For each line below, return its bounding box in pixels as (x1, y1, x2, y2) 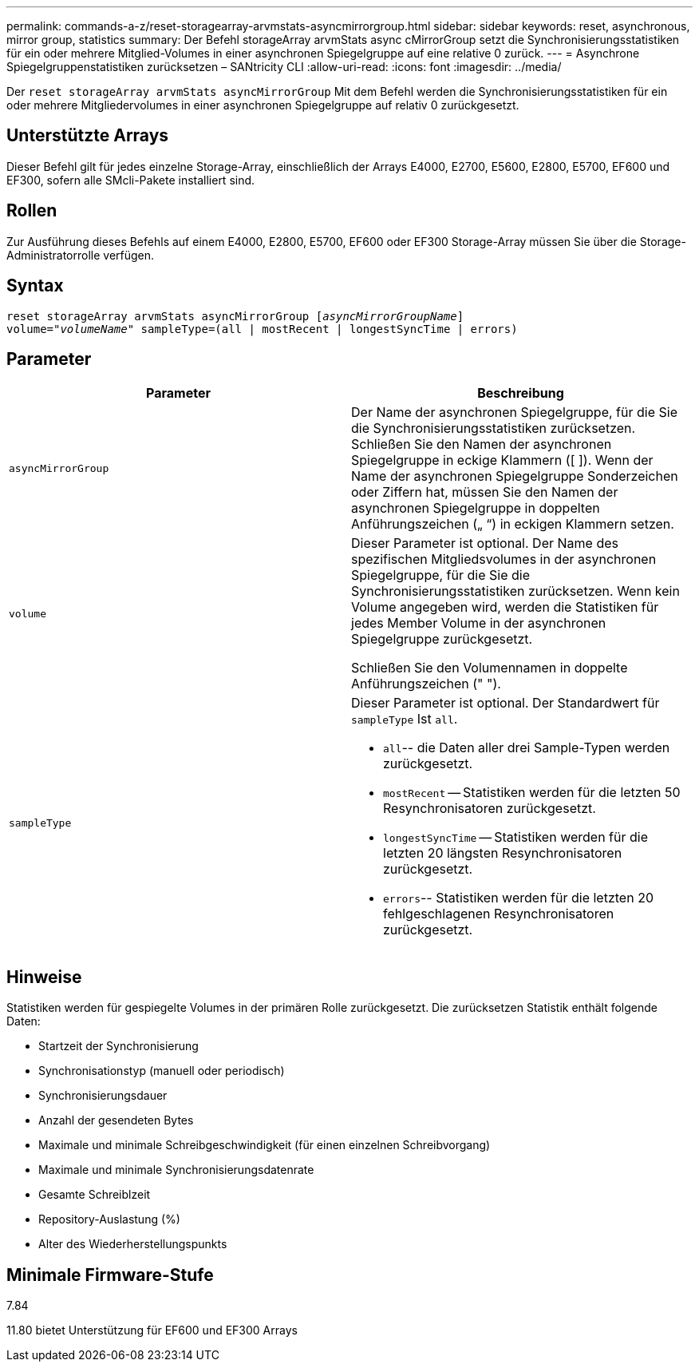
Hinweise (6, 966, 82, 987)
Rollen (6, 200, 57, 221)
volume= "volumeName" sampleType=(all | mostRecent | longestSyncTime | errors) (6, 322, 518, 335)
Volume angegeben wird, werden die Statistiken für (351, 599, 659, 616)
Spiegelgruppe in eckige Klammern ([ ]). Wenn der (351, 452, 654, 469)
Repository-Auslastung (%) (38, 1212, 180, 1227)
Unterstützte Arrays (6, 125, 169, 146)
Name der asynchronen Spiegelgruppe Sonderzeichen (351, 468, 678, 485)
